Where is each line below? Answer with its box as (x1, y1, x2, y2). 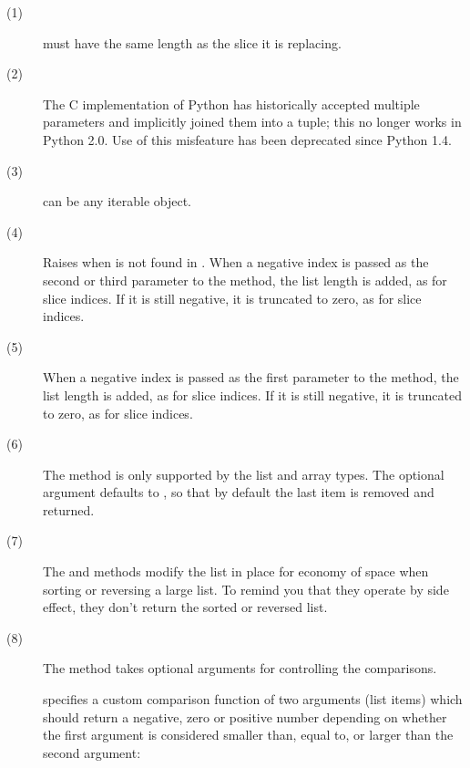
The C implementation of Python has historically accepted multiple (43, 94, 420, 113)
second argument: (43, 742, 141, 762)
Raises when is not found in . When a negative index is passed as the (43, 253, 429, 272)
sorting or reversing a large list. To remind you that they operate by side (43, 579, 449, 598)
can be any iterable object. (43, 192, 191, 211)
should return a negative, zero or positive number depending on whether (43, 707, 447, 726)
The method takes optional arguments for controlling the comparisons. (43, 659, 437, 678)
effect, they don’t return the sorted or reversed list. (43, 597, 328, 617)
